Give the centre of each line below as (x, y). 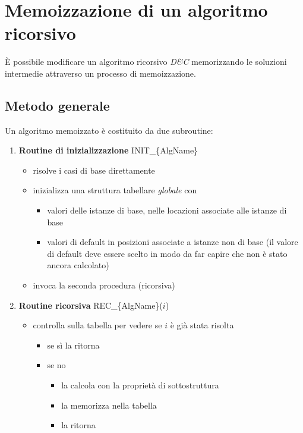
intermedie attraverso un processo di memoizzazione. (100, 73)
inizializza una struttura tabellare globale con (115, 190)
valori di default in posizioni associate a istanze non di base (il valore (173, 242)
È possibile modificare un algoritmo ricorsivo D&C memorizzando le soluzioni (146, 62)
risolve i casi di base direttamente (94, 170)
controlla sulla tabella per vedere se (97, 325)
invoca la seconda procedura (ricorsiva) (104, 285)
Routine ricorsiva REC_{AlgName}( (91, 305)
